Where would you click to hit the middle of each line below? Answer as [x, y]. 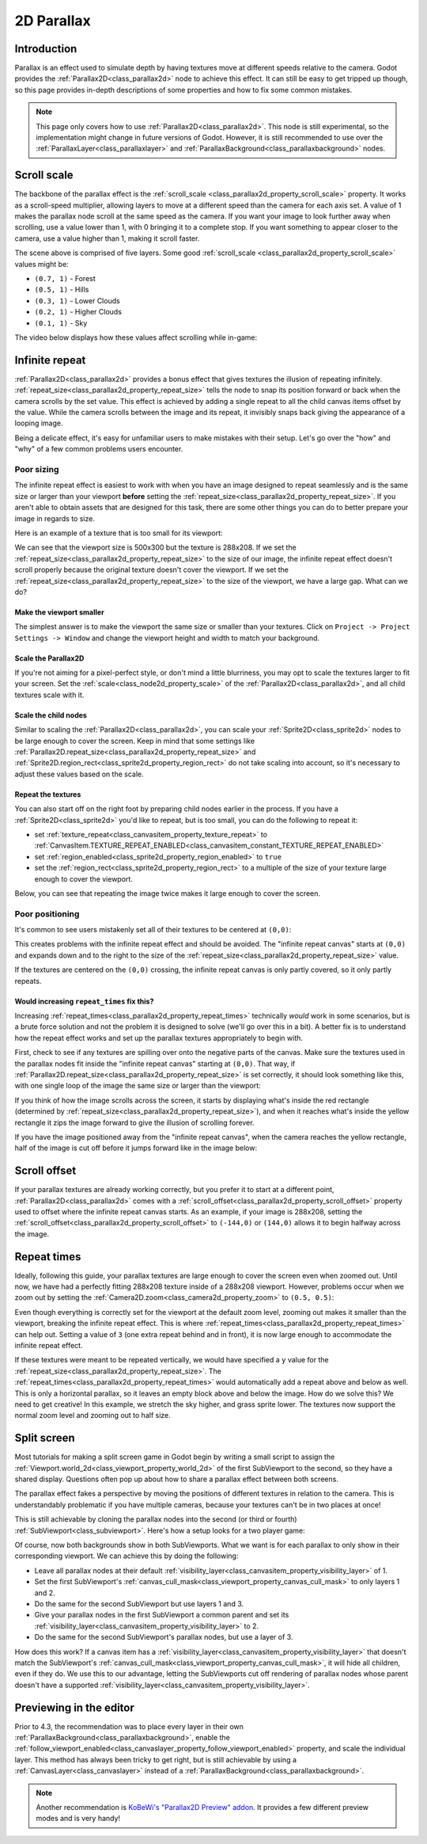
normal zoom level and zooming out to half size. [93, 1415]
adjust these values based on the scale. [79, 774]
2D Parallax [53, 21]
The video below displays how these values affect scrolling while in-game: [136, 337]
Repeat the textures [48, 794]
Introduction [46, 49]
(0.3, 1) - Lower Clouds [77, 300]
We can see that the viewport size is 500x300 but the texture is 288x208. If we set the [155, 547]
